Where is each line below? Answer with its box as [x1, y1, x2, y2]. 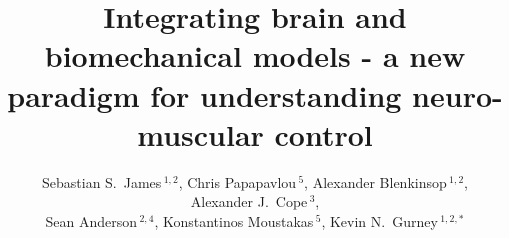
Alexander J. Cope [190, 191, 308, 212]
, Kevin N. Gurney [321, 210, 438, 231]
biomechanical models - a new [44, 35, 466, 76]
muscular [137, 113, 264, 154]
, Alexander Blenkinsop [304, 171, 447, 192]
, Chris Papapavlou [178, 171, 297, 192]
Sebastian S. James [42, 171, 162, 192]
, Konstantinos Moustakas [154, 210, 314, 231]
